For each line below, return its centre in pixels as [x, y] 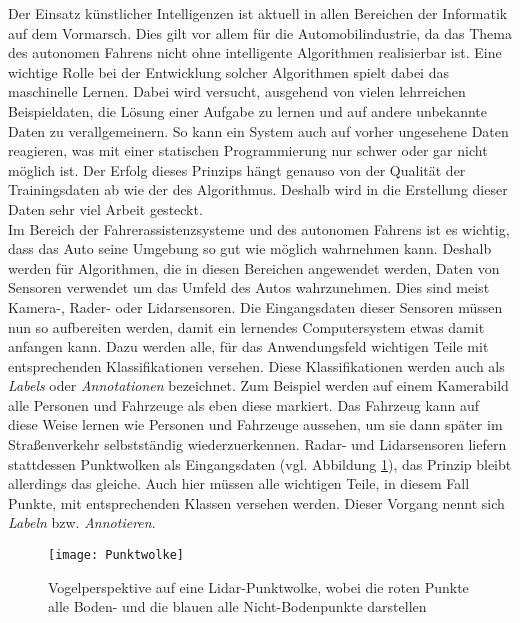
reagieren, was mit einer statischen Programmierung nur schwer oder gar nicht [248, 150]
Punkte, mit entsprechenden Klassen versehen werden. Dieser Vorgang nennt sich [256, 502]
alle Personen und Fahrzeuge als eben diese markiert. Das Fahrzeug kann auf [244, 404]
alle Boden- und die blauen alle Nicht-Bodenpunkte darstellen [237, 606]
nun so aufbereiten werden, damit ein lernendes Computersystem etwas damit [246, 326]
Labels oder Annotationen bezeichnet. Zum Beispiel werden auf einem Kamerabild [258, 385]
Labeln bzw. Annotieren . [82, 522]
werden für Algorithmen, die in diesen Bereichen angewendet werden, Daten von [254, 267]
